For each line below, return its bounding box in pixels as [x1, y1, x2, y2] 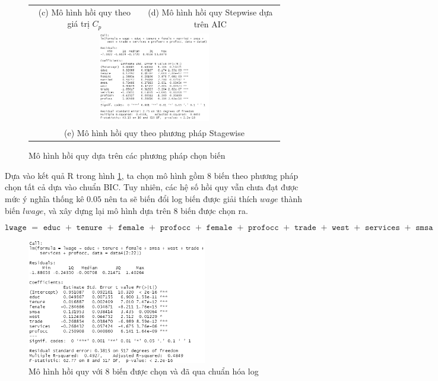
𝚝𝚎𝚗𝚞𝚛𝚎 [76, 223, 103, 232]
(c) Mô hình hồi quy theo [38, 5, 131, 18]
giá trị [67, 17, 90, 30]
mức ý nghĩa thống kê [5, 193, 84, 204]
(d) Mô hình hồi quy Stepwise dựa [148, 6, 273, 18]
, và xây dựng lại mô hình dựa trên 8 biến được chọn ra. [43, 204, 248, 216]
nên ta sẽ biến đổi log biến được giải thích [104, 193, 258, 204]
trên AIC [193, 17, 227, 30]
